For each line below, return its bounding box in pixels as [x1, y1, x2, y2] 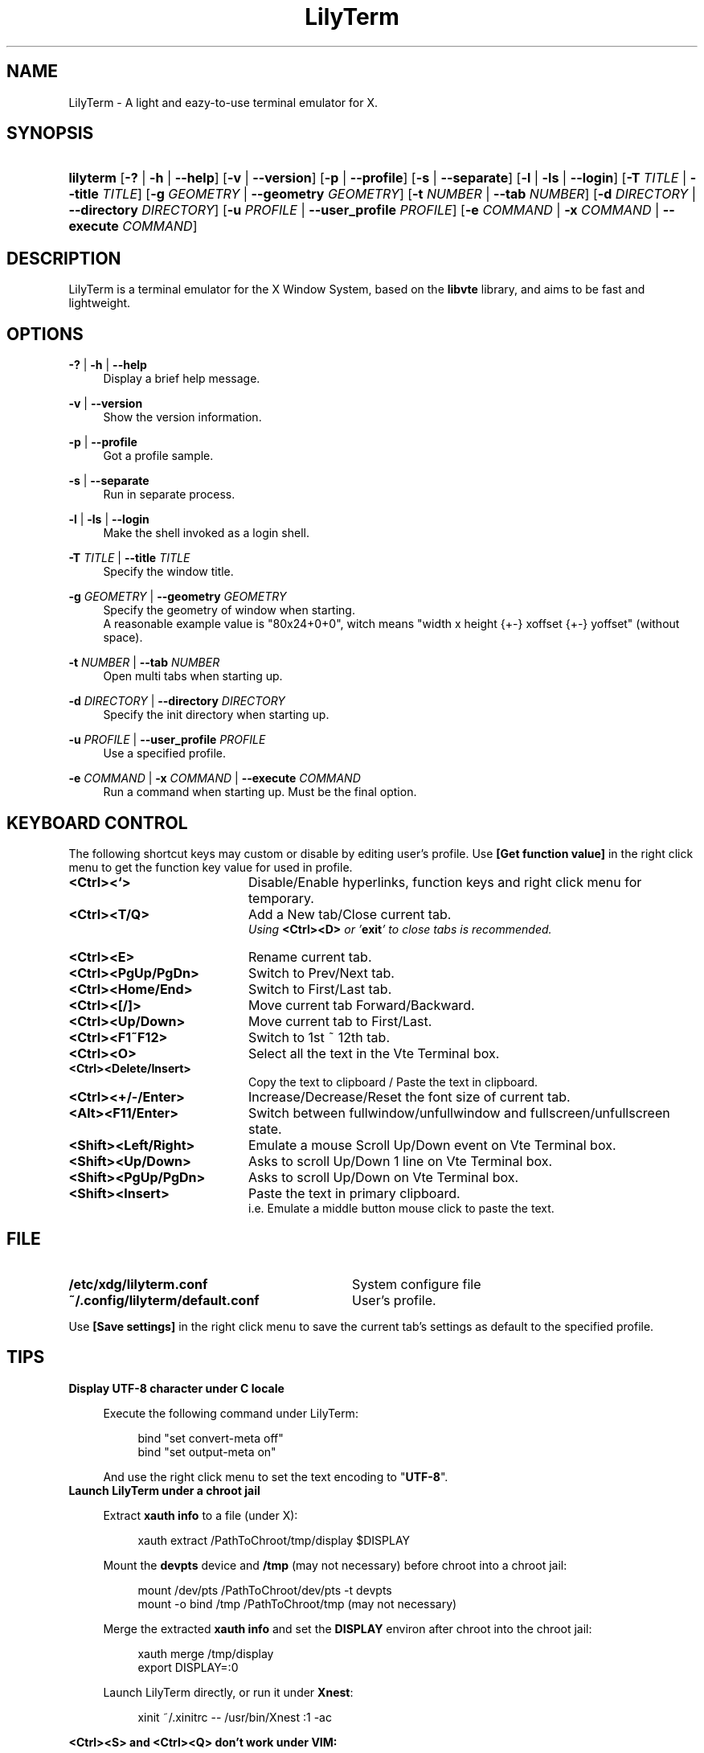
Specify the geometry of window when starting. [103, 603, 355, 618]
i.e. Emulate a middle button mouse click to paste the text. [248, 1201, 555, 1215]
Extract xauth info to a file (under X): [103, 1508, 298, 1522]
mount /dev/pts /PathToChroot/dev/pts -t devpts [137, 1583, 392, 1597]
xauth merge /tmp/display [137, 1646, 274, 1661]
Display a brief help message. [103, 372, 260, 386]
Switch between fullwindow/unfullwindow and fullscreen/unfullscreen [248, 1104, 670, 1121]
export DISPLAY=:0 [137, 1660, 239, 1674]
